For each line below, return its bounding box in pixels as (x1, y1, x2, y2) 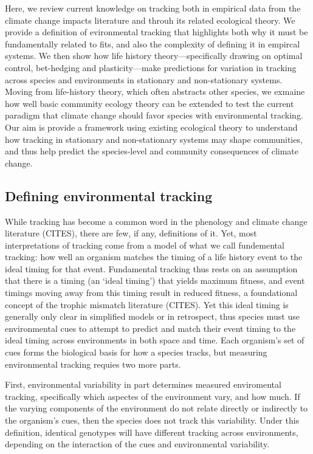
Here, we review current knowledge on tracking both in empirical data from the (5, 2, 301, 14)
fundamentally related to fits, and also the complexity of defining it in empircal (5, 37, 300, 50)
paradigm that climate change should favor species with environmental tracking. (5, 109, 303, 122)
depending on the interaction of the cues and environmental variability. (5, 438, 270, 450)
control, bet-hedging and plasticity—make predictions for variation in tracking (5, 61, 297, 74)
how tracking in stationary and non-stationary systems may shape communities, (5, 132, 303, 145)
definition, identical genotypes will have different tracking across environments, (5, 425, 298, 438)
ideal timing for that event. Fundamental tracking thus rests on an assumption (5, 262, 298, 275)
